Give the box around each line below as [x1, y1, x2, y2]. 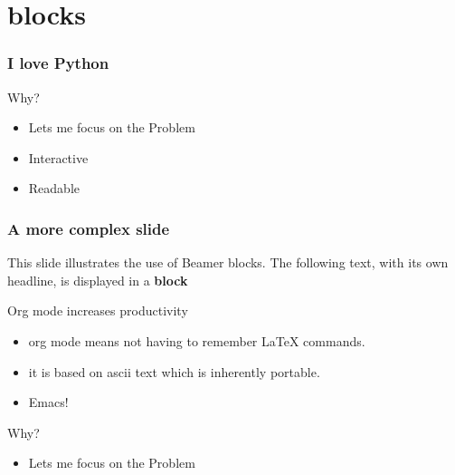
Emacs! [28, 393, 69, 412]
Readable [28, 179, 80, 198]
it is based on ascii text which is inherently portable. [28, 362, 320, 381]
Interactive [28, 148, 89, 167]
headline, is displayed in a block [7, 270, 188, 289]
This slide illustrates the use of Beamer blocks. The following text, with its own [7, 253, 449, 272]
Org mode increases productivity [7, 301, 188, 320]
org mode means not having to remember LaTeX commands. [28, 331, 365, 350]
